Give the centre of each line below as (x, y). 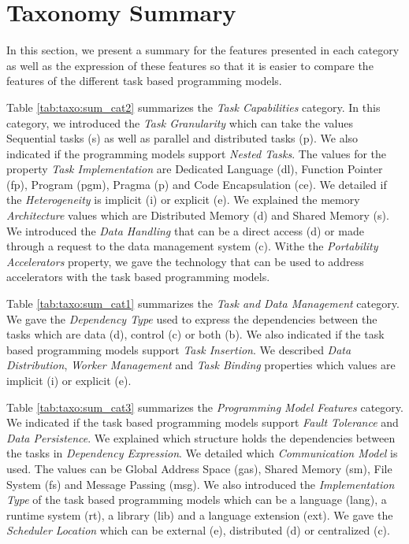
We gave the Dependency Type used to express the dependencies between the (192, 318)
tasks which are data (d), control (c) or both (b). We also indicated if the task (195, 334)
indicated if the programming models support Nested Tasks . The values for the (197, 153)
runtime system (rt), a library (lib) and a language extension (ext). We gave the (200, 514)
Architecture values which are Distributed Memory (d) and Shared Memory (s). (198, 215)
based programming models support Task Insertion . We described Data (179, 349)
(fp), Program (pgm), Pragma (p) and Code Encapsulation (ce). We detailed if (197, 184)
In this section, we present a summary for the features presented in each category (203, 50)
